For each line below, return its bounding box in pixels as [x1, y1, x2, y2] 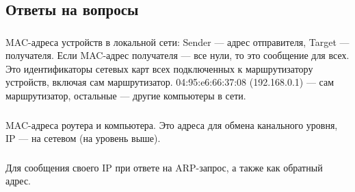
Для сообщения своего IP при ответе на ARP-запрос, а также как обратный [5, 160, 323, 174]
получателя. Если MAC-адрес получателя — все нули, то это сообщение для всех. [5, 48, 350, 62]
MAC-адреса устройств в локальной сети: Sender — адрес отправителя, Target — [5, 34, 350, 49]
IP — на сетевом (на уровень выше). [5, 131, 161, 145]
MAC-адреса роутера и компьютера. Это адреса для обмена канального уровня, [5, 117, 338, 132]
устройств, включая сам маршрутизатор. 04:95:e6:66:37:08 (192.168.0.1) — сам [5, 75, 334, 89]
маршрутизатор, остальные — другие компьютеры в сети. [5, 88, 246, 103]
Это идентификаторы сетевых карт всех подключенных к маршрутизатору [5, 61, 313, 75]
